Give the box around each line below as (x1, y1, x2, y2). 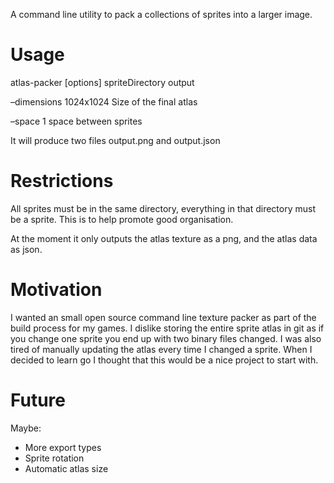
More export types (24, 441, 102, 453)
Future (10, 389, 67, 411)
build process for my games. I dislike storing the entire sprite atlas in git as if (10, 322, 325, 334)
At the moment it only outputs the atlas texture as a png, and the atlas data (10, 232, 318, 244)
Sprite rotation (24, 452, 85, 464)
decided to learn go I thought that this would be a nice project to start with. (10, 354, 319, 366)
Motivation (10, 279, 103, 301)
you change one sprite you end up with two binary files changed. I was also (10, 332, 322, 344)
